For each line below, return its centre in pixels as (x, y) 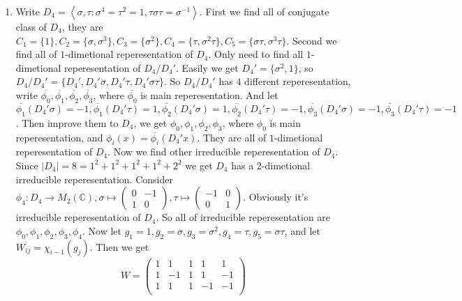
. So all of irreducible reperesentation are (243, 217)
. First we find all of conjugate (264, 11)
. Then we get (119, 246)
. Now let (102, 230)
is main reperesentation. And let (209, 94)
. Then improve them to (67, 122)
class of (31, 26)
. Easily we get (207, 67)
